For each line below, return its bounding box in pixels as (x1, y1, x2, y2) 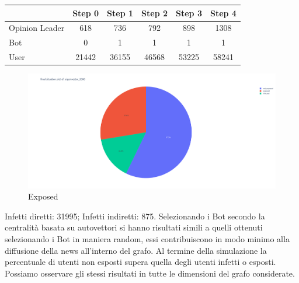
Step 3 (176, 6, 202, 19)
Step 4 (210, 6, 237, 19)
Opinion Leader (9, 22, 65, 34)
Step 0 (72, 6, 99, 19)
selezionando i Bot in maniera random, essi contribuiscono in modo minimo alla (5, 232, 290, 244)
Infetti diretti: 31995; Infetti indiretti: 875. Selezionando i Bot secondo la (5, 209, 265, 222)
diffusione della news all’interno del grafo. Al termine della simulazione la (5, 244, 267, 256)
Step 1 (107, 6, 134, 19)
